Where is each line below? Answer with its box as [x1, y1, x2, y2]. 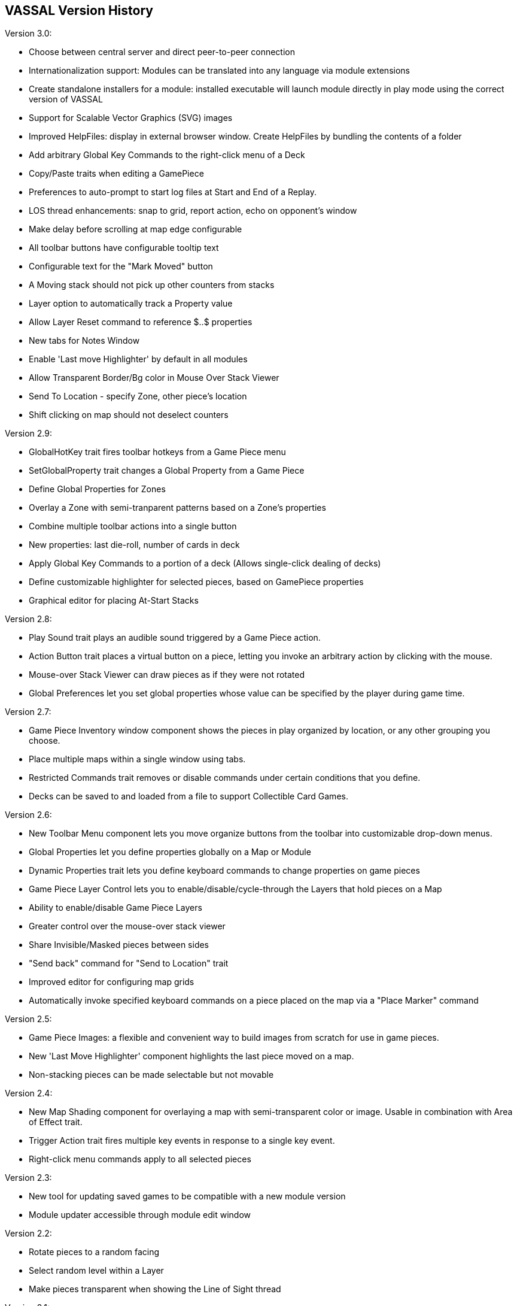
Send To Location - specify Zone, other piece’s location [29, 391, 247, 402]
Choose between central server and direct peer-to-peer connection [29, 47, 296, 57]
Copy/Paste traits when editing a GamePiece [29, 168, 204, 179]
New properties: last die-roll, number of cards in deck [29, 540, 240, 550]
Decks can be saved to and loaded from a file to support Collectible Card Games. [29, 791, 348, 802]
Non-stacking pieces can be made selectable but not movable [29, 1069, 274, 1080]
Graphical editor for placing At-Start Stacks [29, 595, 199, 606]
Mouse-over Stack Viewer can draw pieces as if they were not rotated [29, 669, 305, 680]
